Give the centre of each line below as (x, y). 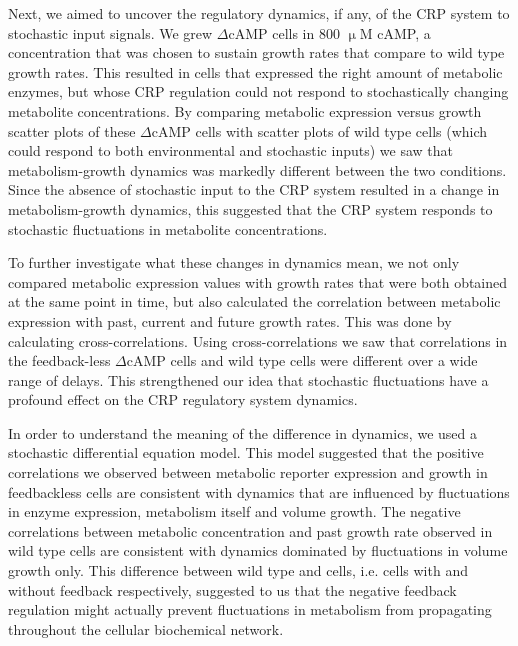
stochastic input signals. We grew (110, 32)
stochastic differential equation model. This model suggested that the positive (246, 452)
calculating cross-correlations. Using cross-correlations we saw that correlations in (258, 340)
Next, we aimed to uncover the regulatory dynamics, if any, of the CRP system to (259, 13)
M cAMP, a (395, 32)
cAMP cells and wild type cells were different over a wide (302, 360)
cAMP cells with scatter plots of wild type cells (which (319, 130)
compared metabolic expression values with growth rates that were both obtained (258, 281)
